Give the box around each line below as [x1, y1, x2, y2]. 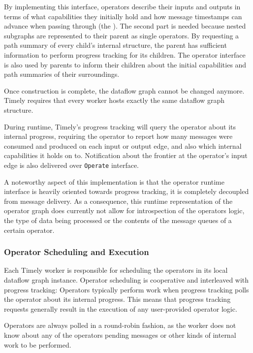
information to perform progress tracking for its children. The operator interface [4, 49, 246, 60]
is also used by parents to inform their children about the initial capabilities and [4, 59, 247, 69]
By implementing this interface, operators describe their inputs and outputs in [4, 1, 241, 11]
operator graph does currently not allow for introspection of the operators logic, [4, 205, 245, 216]
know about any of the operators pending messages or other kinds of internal [4, 329, 236, 340]
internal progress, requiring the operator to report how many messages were [4, 131, 233, 141]
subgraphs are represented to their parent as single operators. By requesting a [4, 30, 239, 40]
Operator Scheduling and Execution [4, 246, 149, 258]
